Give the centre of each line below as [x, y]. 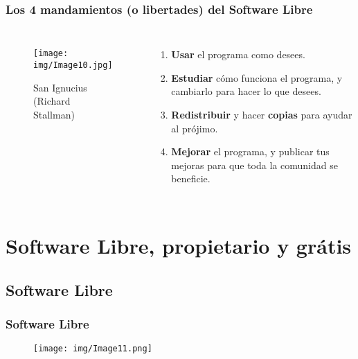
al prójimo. [195, 128]
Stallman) [54, 114]
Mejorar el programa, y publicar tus [250, 151]
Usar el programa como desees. [238, 54]
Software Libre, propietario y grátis [179, 246]
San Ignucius [60, 87]
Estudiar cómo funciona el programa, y [257, 77]
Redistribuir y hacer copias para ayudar [262, 114]
